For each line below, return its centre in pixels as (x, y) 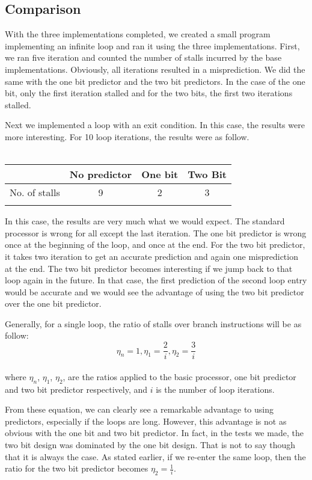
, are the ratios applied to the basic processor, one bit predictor (179, 376)
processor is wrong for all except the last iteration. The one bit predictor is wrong (156, 232)
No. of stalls (35, 192)
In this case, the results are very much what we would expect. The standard (145, 221)
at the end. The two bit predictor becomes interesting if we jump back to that (149, 268)
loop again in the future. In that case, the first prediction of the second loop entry (156, 280)
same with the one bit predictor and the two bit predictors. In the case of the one (155, 81)
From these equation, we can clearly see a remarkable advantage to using (139, 409)
